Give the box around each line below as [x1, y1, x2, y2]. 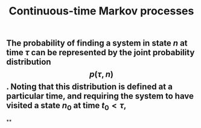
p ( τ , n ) [89, 69, 113, 79]
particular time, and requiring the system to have [6, 91, 194, 102]
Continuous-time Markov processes [8, 4, 194, 18]
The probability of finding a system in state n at [6, 38, 188, 49]
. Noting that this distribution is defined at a [6, 82, 173, 92]
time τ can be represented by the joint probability [6, 47, 195, 58]
